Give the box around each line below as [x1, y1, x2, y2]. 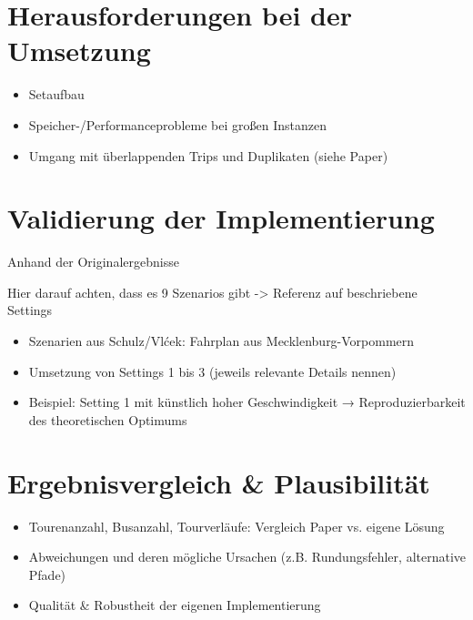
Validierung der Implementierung [7, 199, 435, 237]
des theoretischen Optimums [28, 410, 187, 429]
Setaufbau [28, 85, 85, 104]
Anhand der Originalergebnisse [7, 252, 179, 271]
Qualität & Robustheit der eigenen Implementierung [28, 595, 321, 615]
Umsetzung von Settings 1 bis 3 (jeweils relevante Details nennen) [28, 361, 397, 381]
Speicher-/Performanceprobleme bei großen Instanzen [28, 115, 327, 134]
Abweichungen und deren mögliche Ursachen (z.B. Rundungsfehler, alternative [28, 547, 467, 566]
